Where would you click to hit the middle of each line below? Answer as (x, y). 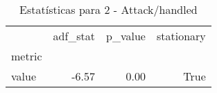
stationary (181, 36)
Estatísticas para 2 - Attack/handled (108, 9)
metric (27, 56)
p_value (126, 36)
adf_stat (74, 36)
